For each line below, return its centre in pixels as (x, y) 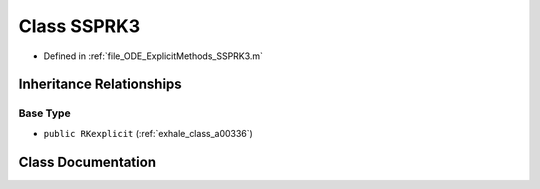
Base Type (44, 113)
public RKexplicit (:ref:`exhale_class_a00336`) (148, 133)
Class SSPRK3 (79, 26)
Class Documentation (87, 161)
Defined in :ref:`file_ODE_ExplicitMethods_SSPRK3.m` (153, 56)
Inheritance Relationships (100, 84)
